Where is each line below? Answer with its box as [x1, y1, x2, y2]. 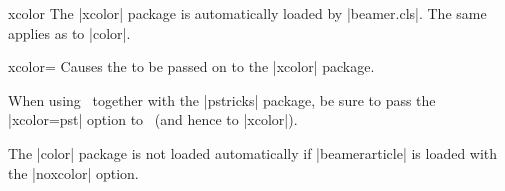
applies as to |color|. [8, 22, 131, 43]
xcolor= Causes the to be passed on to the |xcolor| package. [8, 56, 375, 77]
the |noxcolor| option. [8, 162, 139, 183]
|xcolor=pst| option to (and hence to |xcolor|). [8, 109, 298, 130]
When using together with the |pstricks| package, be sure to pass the [8, 89, 436, 110]
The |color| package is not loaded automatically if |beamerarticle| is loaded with [8, 142, 498, 163]
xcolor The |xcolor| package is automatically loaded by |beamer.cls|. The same [8, 3, 487, 23]
